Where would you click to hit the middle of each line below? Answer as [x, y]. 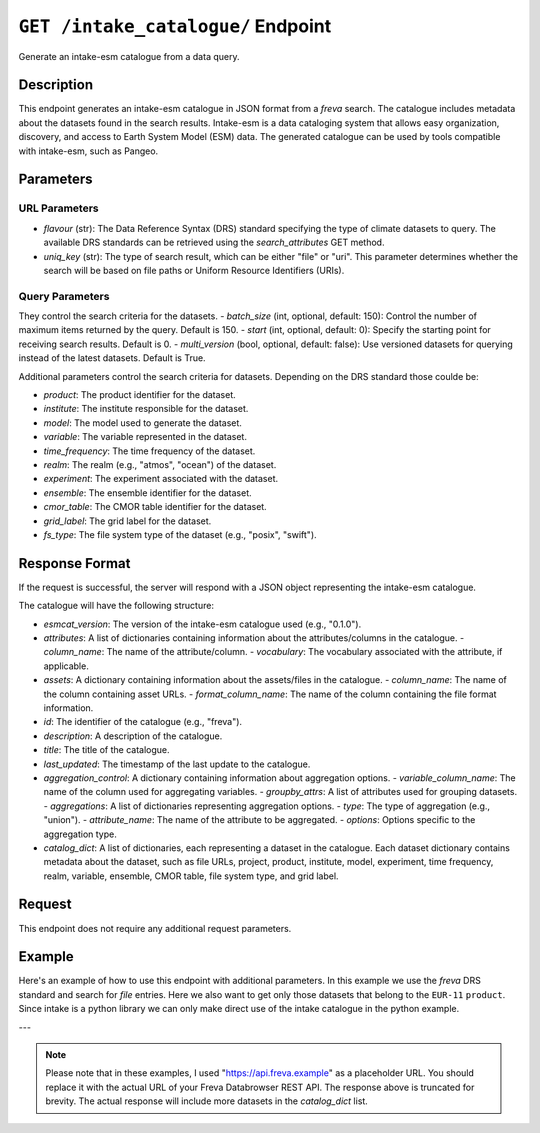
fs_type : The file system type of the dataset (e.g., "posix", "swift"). [180, 534]
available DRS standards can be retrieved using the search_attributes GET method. [214, 242]
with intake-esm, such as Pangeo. [88, 151]
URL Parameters [58, 208]
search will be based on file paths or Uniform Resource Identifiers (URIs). [194, 270]
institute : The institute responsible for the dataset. [146, 409]
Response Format [74, 563]
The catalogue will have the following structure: [116, 606]
